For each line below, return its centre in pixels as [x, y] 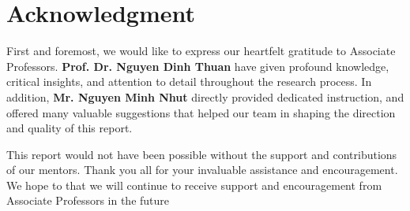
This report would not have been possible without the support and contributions [202, 154]
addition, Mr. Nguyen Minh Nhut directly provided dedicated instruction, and [205, 96]
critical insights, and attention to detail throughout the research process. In [189, 81]
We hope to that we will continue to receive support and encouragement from [194, 185]
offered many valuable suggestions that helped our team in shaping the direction [201, 112]
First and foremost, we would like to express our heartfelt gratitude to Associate [201, 51]
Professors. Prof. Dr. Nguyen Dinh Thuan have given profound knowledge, [198, 66]
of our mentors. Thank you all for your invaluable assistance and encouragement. [202, 170]
